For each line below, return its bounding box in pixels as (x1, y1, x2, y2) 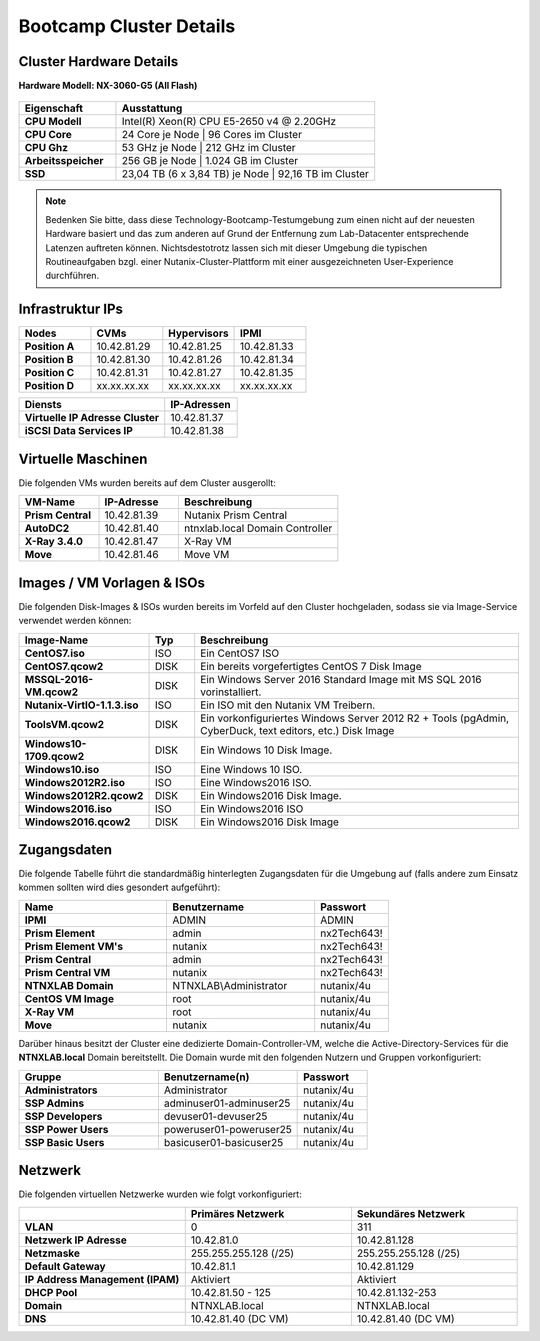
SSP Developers (24, 1109, 103, 1123)
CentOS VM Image (24, 991, 115, 1005)
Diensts (24, 398, 62, 412)
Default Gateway (24, 1259, 106, 1273)
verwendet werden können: (18, 615, 132, 627)
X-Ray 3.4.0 (24, 535, 84, 549)
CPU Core (24, 128, 72, 142)
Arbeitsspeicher (24, 154, 104, 168)
